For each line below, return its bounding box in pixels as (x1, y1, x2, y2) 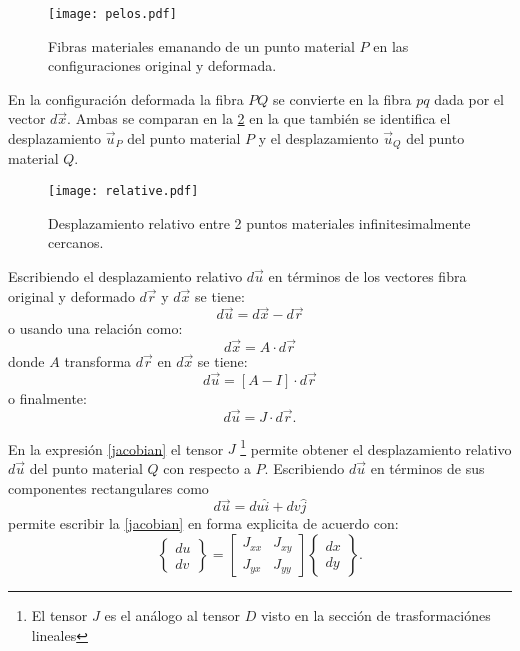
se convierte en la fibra (273, 88, 412, 109)
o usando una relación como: (8, 318, 183, 339)
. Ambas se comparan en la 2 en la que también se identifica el (67, 108, 451, 129)
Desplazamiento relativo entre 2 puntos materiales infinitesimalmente (48, 212, 471, 233)
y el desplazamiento (258, 128, 379, 149)
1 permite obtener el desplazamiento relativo (240, 435, 512, 459)
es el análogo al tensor (104, 605, 240, 626)
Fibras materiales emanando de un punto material (48, 35, 355, 56)
